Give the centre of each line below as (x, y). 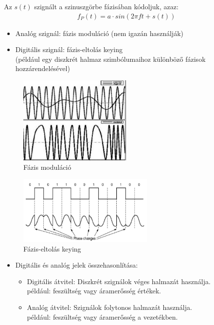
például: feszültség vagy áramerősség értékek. (94, 291)
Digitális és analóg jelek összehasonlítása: (77, 265)
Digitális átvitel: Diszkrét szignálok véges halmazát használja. (119, 281)
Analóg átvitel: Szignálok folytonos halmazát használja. (109, 307)
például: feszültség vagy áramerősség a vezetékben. (102, 316)
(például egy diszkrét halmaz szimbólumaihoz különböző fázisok (110, 59)
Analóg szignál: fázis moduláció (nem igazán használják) (99, 33)
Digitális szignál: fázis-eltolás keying (69, 49)
